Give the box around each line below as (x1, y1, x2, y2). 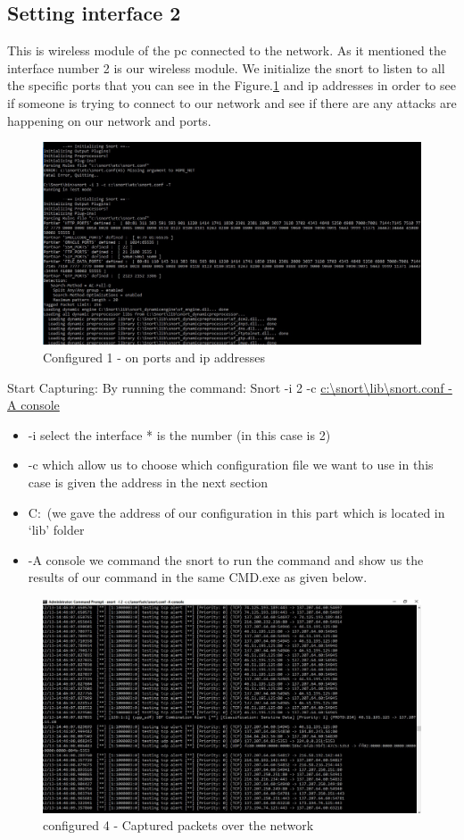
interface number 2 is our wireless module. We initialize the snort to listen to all (7, 58, 445, 77)
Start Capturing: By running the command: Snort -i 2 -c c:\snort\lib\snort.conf (7, 378, 444, 396)
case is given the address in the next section (28, 473, 269, 492)
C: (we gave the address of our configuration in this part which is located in (28, 503, 445, 521)
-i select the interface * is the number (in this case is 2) (28, 425, 331, 444)
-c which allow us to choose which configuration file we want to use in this (28, 455, 434, 474)
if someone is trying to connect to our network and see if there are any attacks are (7, 93, 457, 112)
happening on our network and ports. (7, 111, 211, 129)
